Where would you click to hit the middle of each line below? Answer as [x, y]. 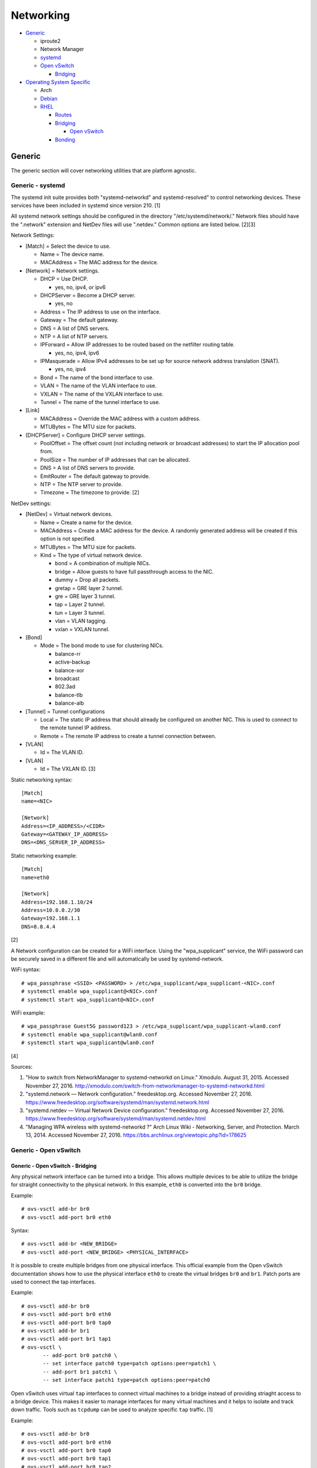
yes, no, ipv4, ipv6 [77, 353]
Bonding [65, 139]
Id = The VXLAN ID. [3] [68, 769]
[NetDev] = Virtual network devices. [69, 514]
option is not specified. [68, 539]
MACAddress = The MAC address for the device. [99, 262]
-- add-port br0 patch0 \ [80, 1356]
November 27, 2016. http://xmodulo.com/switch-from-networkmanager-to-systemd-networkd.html [145, 1086]
